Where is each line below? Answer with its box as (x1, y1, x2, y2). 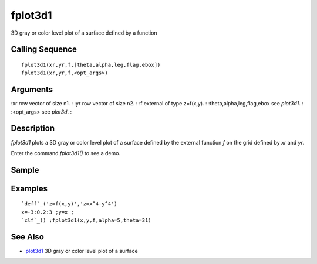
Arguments (11, 85, 53, 95)
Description (11, 124, 55, 133)
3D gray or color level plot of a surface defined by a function (11, 29, 158, 36)
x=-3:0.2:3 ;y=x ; (21, 208, 75, 215)
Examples (11, 183, 48, 193)
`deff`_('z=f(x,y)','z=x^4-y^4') (21, 201, 117, 207)
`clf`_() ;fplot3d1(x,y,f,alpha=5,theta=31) (21, 217, 152, 224)
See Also (11, 232, 44, 242)
